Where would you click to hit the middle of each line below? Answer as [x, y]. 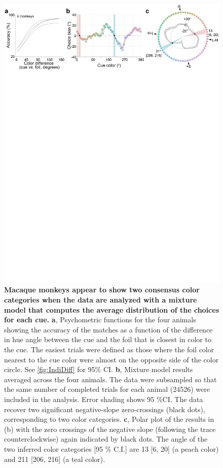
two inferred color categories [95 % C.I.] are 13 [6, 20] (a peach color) [111, 448]
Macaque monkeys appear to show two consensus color [102, 290]
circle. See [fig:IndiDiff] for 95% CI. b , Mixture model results [99, 369]
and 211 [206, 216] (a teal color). [55, 459]
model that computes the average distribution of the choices [112, 309]
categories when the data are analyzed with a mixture [101, 300]
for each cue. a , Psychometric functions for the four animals [100, 320]
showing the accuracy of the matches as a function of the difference [108, 329]
